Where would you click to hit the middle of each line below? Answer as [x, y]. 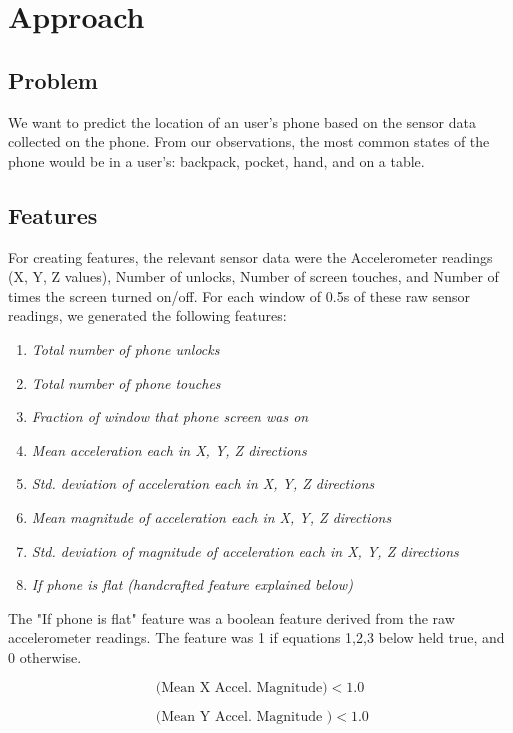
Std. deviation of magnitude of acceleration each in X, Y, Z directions [245, 550]
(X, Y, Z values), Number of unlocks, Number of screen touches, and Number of [253, 276]
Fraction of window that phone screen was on [170, 416]
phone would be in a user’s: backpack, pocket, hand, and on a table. [216, 160]
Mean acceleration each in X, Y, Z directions [169, 449]
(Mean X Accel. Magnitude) [241, 688]
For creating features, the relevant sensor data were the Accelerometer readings [250, 256]
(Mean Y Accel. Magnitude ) [244, 717]
